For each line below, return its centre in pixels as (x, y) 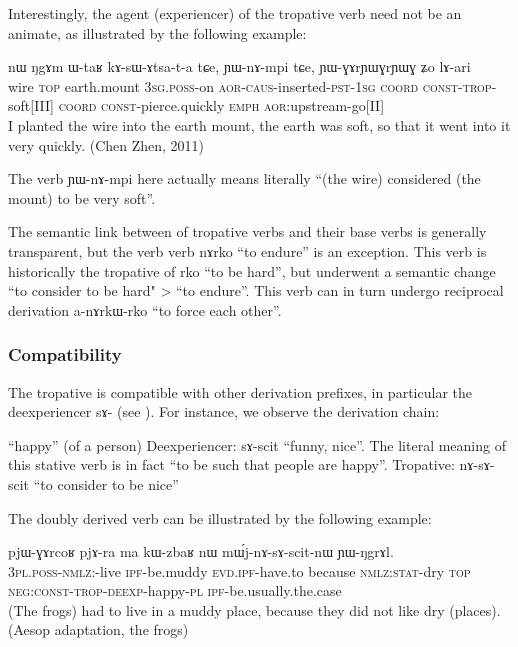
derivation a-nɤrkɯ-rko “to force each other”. (145, 309)
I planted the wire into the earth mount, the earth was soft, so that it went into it (259, 124)
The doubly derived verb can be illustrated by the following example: (220, 517)
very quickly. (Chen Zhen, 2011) (106, 144)
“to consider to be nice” (106, 483)
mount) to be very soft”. (82, 197)
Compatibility (65, 354)
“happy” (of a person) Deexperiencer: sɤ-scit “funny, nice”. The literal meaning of (257, 444)
